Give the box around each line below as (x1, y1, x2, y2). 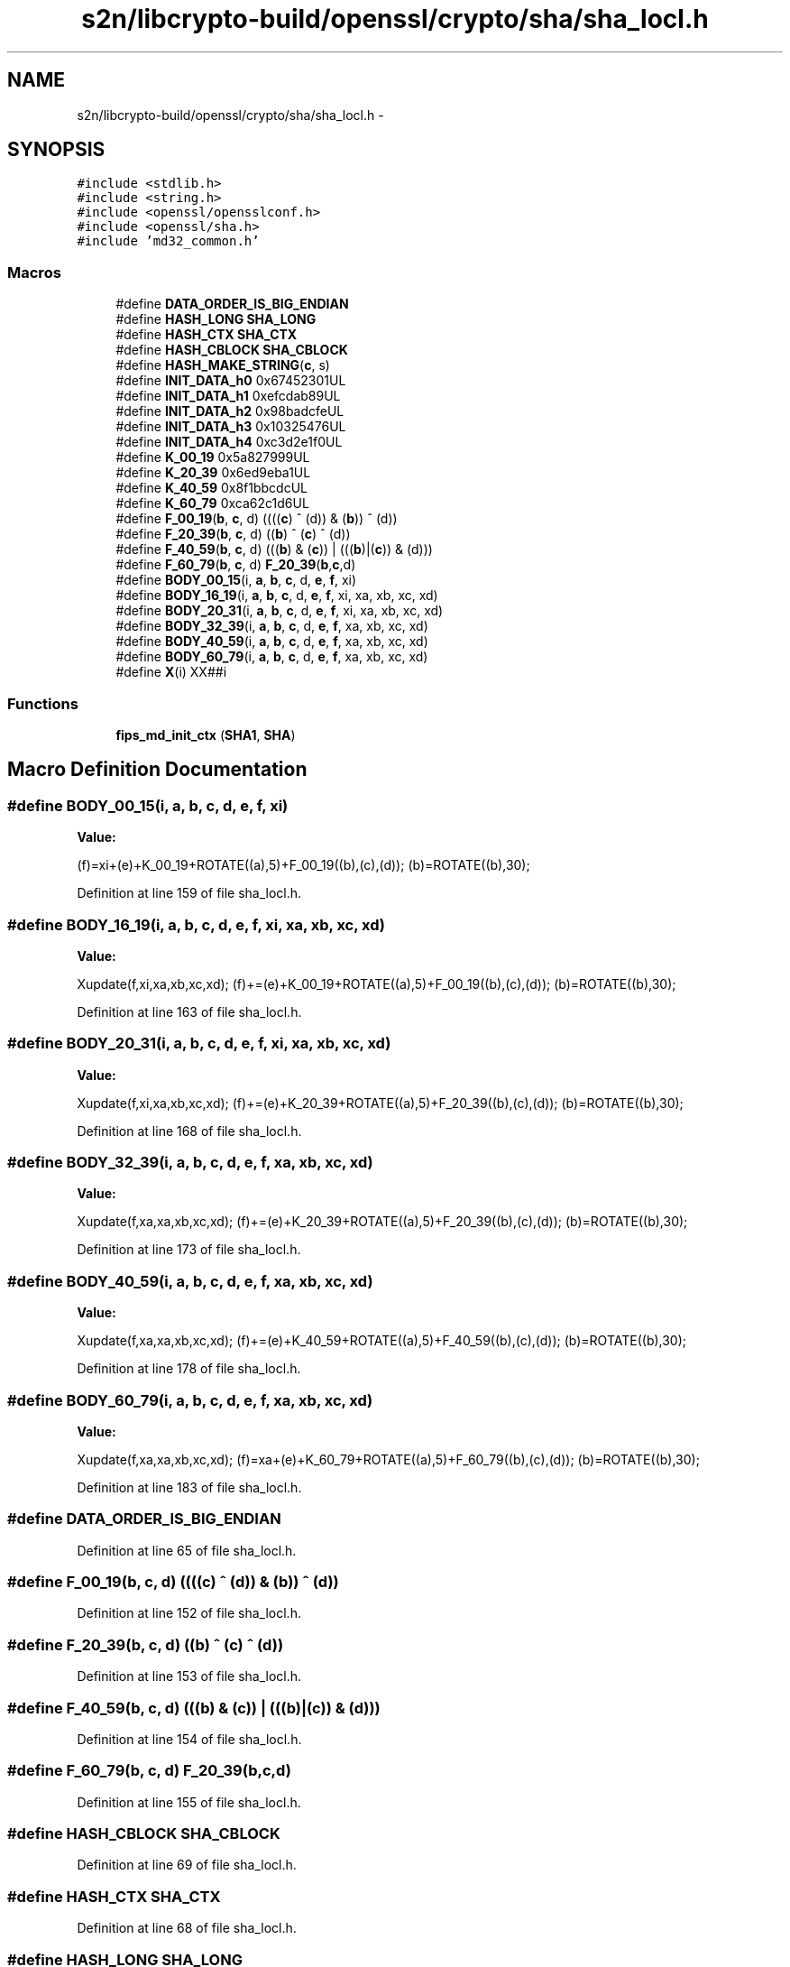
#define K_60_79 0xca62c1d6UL (115, 495, 309, 512)
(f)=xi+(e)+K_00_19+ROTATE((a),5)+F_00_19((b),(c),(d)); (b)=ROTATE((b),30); (77, 857, 530, 873)
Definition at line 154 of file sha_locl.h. (77, 1731, 302, 1747)
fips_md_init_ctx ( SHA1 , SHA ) (115, 726, 296, 743)
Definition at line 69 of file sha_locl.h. (77, 1857, 297, 1873)
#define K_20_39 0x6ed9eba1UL (115, 465, 311, 481)
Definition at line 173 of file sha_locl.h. (77, 1242, 301, 1258)
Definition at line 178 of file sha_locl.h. (77, 1361, 301, 1377)
